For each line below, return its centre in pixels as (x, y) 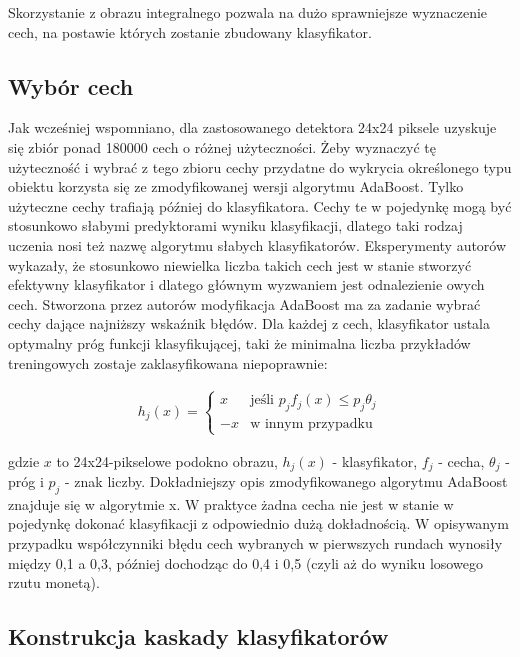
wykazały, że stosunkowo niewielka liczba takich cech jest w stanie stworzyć (240, 264)
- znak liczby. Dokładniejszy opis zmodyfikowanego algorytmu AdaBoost (286, 480)
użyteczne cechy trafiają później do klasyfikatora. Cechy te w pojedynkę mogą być (260, 205)
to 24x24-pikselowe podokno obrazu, (167, 460)
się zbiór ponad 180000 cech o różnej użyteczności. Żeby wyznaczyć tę (222, 146)
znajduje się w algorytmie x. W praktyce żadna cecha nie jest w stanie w (231, 503)
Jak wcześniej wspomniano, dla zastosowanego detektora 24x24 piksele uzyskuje (252, 127)
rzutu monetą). (54, 582)
